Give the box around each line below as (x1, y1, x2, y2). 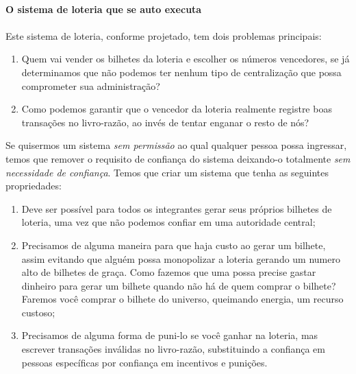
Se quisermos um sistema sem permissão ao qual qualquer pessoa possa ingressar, (5, 138, 347, 152)
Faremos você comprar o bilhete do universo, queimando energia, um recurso (21, 292, 344, 306)
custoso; (21, 305, 55, 319)
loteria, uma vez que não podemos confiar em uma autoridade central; (21, 215, 316, 229)
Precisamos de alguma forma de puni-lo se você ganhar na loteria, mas (21, 328, 318, 342)
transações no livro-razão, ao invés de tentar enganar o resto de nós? (21, 115, 309, 129)
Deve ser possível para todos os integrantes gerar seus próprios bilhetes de (21, 201, 332, 215)
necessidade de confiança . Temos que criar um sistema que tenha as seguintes (5, 165, 329, 179)
